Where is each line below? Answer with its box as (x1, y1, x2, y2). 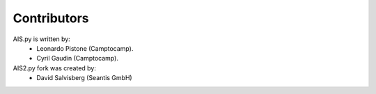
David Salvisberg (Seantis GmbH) (36, 74, 132, 82)
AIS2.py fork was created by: (13, 63, 97, 72)
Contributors (13, 10, 90, 26)
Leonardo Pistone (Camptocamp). (36, 44, 134, 52)
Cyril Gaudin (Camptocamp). (36, 54, 118, 63)
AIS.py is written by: (13, 35, 71, 43)
